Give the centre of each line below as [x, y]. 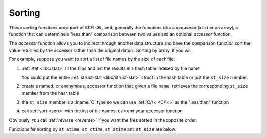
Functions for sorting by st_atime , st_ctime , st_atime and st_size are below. [93, 129]
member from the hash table [50, 93]
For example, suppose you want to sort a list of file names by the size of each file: [92, 59]
